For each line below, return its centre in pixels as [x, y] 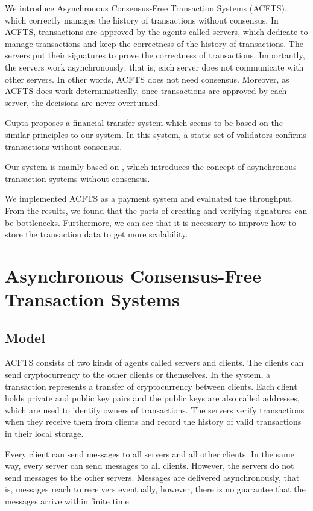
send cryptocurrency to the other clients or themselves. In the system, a [138, 375]
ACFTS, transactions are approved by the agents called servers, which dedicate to [156, 32]
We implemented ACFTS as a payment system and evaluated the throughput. [149, 199]
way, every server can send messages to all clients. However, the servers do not [150, 466]
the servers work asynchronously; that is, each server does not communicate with [154, 67]
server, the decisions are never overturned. [83, 102]
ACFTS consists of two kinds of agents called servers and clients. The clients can [154, 362]
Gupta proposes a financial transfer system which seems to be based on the [144, 123]
